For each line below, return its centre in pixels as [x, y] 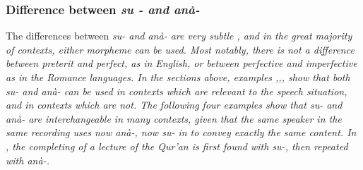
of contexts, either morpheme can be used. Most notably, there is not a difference [180, 49]
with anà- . [28, 160]
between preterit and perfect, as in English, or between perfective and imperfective [181, 63]
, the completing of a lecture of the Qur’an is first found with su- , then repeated [177, 146]
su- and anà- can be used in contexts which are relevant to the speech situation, [177, 91]
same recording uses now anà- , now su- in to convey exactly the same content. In [181, 132]
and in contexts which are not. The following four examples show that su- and [174, 105]
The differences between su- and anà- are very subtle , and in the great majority [179, 36]
